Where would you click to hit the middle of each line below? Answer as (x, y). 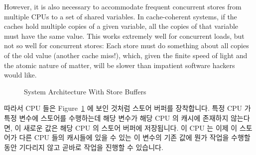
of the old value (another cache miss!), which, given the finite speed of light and (126, 55)
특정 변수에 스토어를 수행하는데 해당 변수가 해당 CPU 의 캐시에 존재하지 (116, 117)
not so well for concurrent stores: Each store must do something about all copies (127, 45)
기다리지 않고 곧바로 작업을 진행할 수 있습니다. (91, 147)
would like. (20, 75)
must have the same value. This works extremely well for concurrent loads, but (124, 36)
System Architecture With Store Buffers (85, 91)
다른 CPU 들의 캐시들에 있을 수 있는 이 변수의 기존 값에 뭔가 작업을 (124, 137)
